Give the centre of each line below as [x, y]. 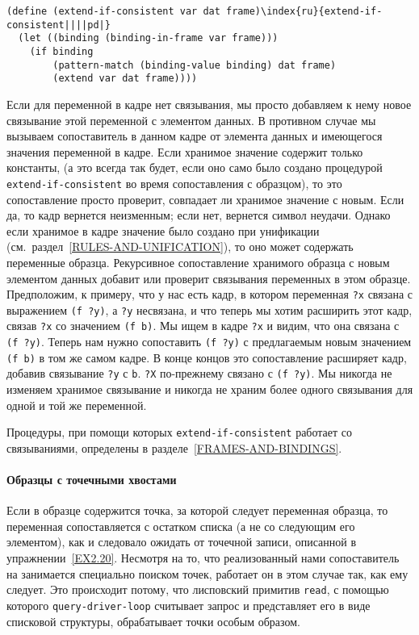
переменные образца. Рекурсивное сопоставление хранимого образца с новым [198, 262]
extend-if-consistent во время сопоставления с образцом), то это [174, 183]
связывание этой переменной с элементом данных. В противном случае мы [191, 120]
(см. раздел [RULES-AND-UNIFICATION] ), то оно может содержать [180, 246]
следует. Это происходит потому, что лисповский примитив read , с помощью [198, 589]
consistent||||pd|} [59, 25]
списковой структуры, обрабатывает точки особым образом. [153, 621]
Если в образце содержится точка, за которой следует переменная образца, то [197, 510]
